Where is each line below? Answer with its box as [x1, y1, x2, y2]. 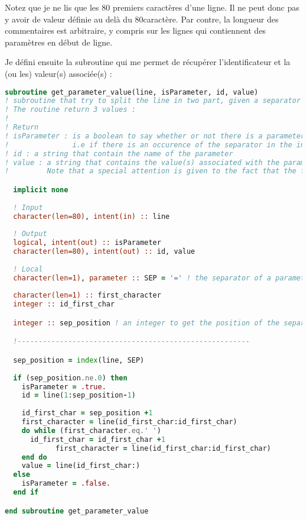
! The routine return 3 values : [5, 105, 136, 114]
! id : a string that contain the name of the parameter [5, 149, 233, 158]
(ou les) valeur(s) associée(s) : [5, 67, 112, 79]
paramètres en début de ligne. [5, 35, 113, 48]
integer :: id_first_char [13, 300, 115, 309]
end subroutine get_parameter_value [5, 506, 149, 515]
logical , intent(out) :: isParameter [13, 238, 161, 247]
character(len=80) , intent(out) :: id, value [13, 247, 195, 256]
